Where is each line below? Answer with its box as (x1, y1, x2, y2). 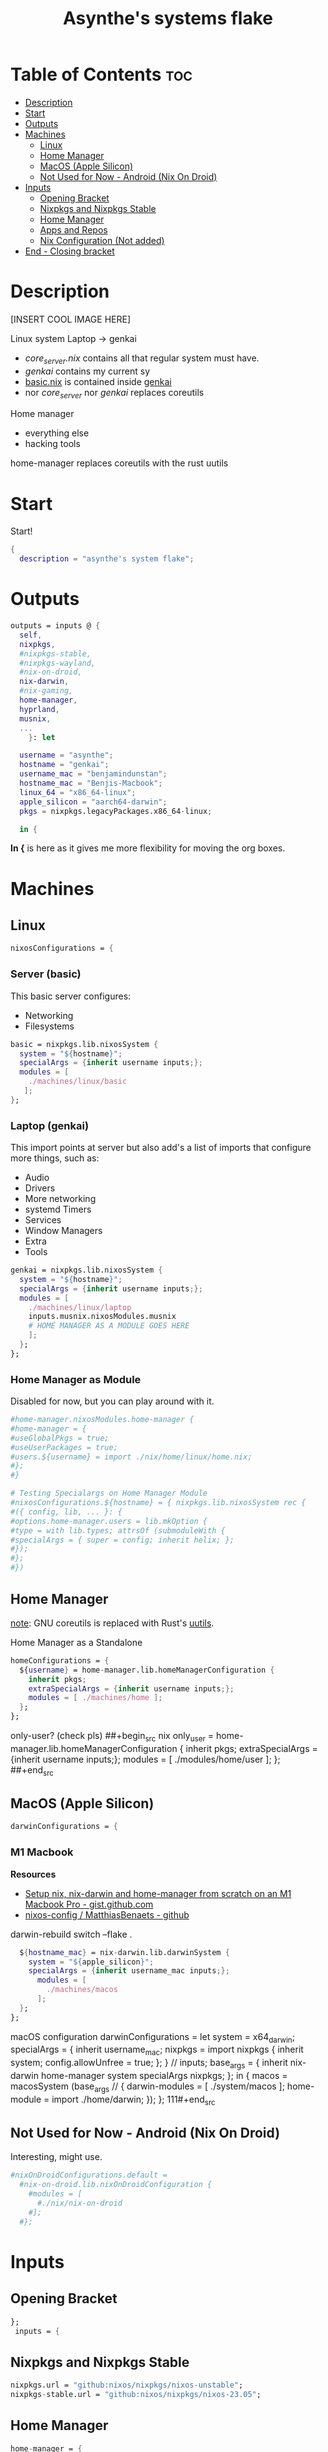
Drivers (24, 1182, 56, 1194)
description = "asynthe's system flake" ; (19, 554, 195, 564)
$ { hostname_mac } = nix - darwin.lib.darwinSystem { (19, 1947, 230, 1957)
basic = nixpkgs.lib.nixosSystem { (10, 1039, 159, 1049)
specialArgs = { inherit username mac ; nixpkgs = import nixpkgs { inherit (10, 2043, 304, 2058)
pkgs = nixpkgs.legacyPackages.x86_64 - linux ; (19, 806, 213, 816)
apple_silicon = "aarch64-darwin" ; (19, 797, 168, 807)
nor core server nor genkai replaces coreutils (24, 386, 205, 401)
